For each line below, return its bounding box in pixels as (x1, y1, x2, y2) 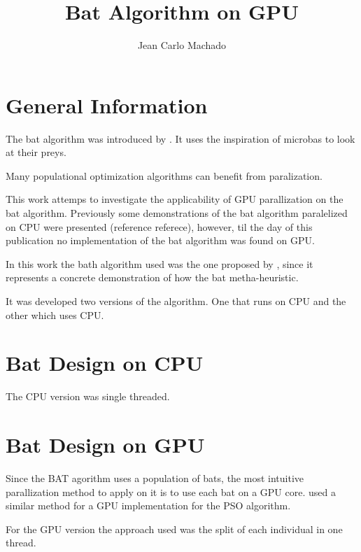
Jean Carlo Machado (137, 38, 227, 52)
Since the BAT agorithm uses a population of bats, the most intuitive (6, 471, 304, 486)
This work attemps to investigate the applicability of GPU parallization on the (6, 192, 344, 206)
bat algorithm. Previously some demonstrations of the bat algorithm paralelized (6, 206, 348, 220)
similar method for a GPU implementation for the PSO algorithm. (6, 498, 291, 513)
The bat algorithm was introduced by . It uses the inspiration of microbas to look (6, 131, 355, 146)
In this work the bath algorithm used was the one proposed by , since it (6, 256, 313, 271)
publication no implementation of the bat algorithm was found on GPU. (6, 233, 315, 248)
